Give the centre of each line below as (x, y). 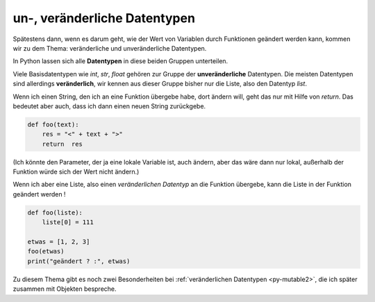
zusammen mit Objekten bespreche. (65, 289)
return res (62, 144)
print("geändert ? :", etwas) (79, 261)
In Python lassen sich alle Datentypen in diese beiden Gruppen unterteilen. (120, 61)
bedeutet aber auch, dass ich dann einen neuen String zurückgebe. (109, 106)
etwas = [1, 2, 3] (59, 242)
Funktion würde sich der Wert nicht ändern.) (76, 172)
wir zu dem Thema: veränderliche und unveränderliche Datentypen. (110, 48)
